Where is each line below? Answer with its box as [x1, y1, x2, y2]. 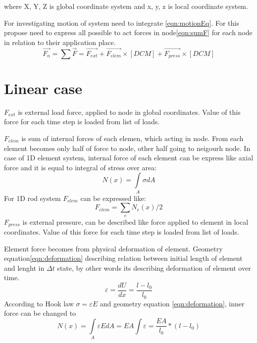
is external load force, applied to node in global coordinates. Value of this [18, 106, 241, 117]
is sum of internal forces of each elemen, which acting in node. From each [21, 133, 244, 143]
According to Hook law [4, 298, 74, 308]
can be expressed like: [80, 193, 146, 203]
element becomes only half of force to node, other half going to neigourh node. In [4, 143, 251, 153]
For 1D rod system [4, 193, 61, 203]
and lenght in [4, 262, 45, 273]
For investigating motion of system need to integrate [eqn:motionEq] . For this [4, 17, 239, 28]
